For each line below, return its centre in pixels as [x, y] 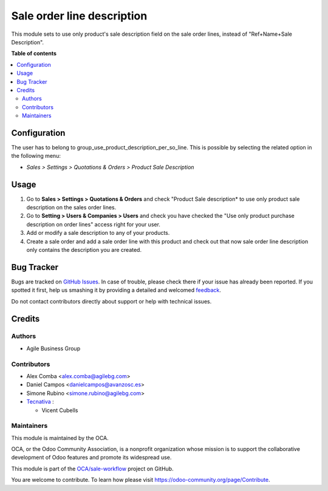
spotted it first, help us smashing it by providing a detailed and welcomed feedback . [116, 290]
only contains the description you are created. [84, 250]
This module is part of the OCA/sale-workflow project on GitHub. [92, 469]
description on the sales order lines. [71, 208]
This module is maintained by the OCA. [60, 438]
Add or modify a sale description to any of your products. [98, 233]
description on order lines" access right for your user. [94, 224]
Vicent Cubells [60, 410]
